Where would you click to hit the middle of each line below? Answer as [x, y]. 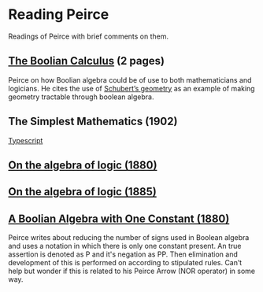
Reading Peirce [59, 15]
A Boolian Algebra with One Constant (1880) [119, 218]
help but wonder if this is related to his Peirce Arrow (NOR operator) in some [132, 271]
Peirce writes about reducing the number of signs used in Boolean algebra [129, 238]
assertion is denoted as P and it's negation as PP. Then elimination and [123, 254]
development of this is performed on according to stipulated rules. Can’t [125, 263]
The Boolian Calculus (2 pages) [87, 61]
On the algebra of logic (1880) [83, 165]
